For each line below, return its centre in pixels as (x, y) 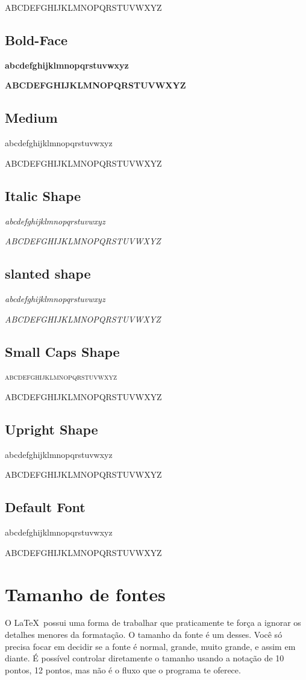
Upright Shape (52, 429)
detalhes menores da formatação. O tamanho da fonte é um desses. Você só (144, 635)
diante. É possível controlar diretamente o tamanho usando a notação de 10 (145, 658)
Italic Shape (43, 195)
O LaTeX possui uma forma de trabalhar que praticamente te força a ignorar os (153, 623)
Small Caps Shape (62, 351)
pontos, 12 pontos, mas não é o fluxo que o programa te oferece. (123, 669)
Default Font (45, 507)
